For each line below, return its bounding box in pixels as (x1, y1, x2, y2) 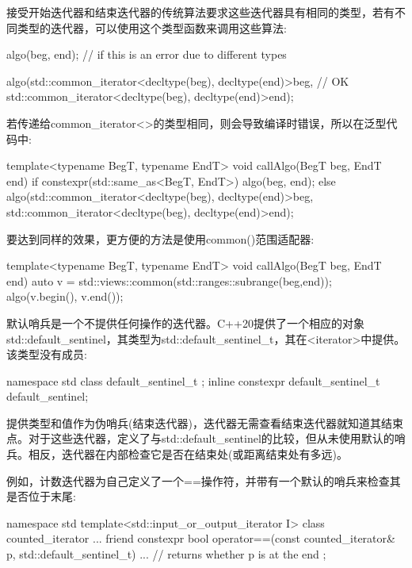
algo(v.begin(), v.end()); (6, 288, 124, 305)
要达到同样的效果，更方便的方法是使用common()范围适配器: (6, 230, 315, 247)
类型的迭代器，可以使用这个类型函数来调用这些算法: (17, 19, 287, 36)
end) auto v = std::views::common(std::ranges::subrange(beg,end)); (6, 272, 332, 289)
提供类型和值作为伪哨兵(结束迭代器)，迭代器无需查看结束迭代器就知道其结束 (6, 414, 403, 431)
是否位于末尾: (6, 488, 76, 505)
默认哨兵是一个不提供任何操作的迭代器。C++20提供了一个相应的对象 (6, 314, 364, 331)
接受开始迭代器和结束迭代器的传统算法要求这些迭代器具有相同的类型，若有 (6, 4, 395, 20)
